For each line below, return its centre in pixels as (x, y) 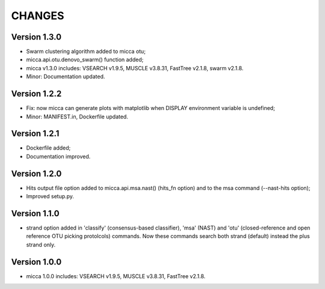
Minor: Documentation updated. (66, 77)
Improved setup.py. (50, 196)
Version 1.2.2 (36, 94)
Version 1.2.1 (35, 134)
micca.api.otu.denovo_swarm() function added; (85, 59)
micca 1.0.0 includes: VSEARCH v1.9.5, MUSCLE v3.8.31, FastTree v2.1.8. (116, 276)
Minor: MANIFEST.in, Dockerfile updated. (77, 117)
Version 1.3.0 (36, 37)
